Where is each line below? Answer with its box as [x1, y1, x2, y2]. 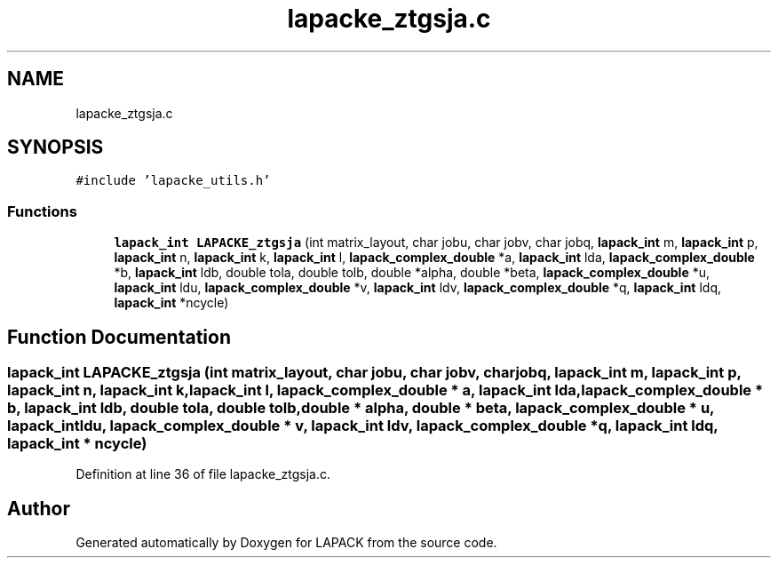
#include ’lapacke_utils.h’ [75, 173, 271, 188]
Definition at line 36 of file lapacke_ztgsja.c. [75, 466, 331, 482]
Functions [7, 202, 77, 220]
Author [7, 497, 70, 520]
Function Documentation [7, 325, 231, 348]
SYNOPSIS [7, 136, 104, 159]
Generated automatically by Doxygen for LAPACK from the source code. [75, 535, 497, 551]
